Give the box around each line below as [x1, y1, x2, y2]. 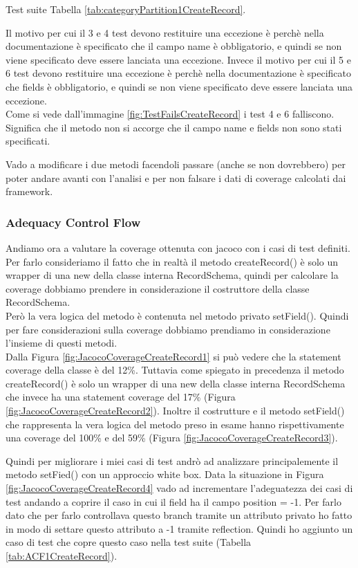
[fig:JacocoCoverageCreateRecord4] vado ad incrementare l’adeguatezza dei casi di [6, 481, 353, 495]
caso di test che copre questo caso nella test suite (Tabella [6, 535, 252, 549]
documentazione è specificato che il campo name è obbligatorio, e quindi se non [6, 39, 342, 53]
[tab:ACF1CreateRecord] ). [6, 549, 117, 562]
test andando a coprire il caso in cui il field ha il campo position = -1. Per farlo [6, 494, 341, 509]
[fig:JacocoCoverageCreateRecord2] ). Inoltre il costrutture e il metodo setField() [6, 403, 345, 418]
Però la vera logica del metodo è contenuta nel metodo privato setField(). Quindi [6, 308, 349, 322]
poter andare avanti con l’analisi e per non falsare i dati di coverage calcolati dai [6, 170, 346, 185]
